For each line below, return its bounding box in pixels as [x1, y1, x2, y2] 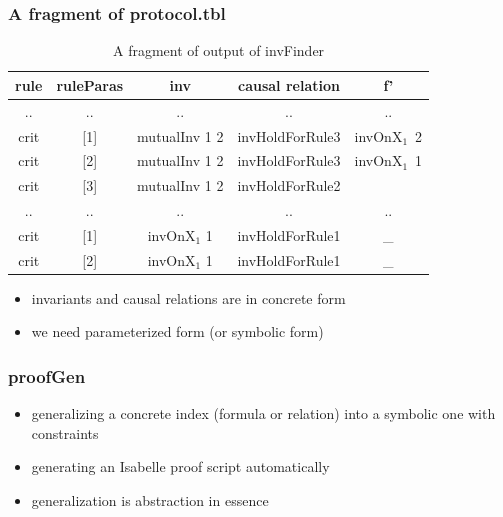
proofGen [8, 363, 86, 388]
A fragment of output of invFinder [112, 40, 325, 61]
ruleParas [56, 74, 124, 95]
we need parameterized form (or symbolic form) [31, 321, 324, 342]
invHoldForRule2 [237, 175, 341, 196]
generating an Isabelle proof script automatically [31, 456, 330, 477]
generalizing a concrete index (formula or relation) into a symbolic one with [31, 403, 496, 424]
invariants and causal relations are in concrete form [31, 287, 346, 308]
